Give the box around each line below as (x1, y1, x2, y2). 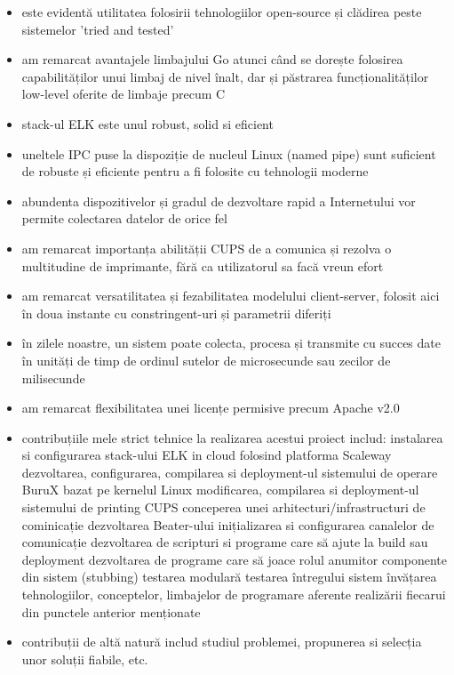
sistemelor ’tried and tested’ (21, 20, 174, 38)
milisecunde (21, 368, 85, 387)
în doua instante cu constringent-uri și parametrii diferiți (21, 303, 331, 322)
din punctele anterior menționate (21, 602, 201, 621)
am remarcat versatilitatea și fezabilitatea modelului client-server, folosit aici (21, 286, 440, 305)
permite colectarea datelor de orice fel (21, 209, 227, 228)
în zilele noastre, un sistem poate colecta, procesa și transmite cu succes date (21, 333, 441, 352)
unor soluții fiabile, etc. (21, 649, 148, 668)
